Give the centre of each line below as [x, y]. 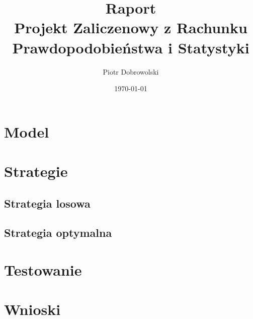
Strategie [36, 171]
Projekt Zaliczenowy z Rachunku [131, 27]
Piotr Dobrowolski [131, 71]
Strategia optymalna [58, 233]
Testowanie [43, 270]
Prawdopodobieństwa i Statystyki [131, 47]
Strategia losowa [47, 203]
